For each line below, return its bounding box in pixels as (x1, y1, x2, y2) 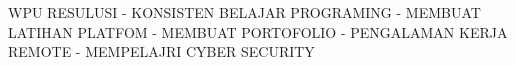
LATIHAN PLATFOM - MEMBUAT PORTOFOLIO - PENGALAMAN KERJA (8, 21, 508, 42)
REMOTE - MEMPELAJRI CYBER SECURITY (8, 41, 315, 62)
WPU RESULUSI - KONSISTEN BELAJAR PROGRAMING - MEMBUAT (8, 2, 481, 22)
